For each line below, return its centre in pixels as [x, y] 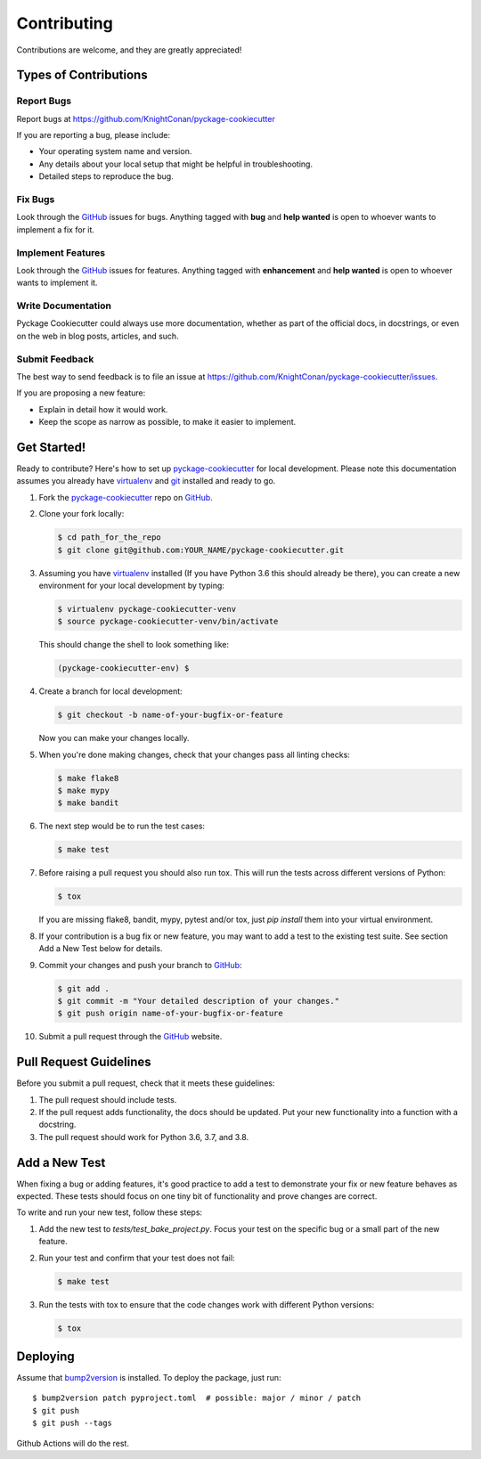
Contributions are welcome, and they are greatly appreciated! [129, 50]
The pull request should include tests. [108, 1099]
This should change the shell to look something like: [134, 645]
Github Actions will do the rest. [73, 1443]
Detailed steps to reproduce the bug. [106, 176]
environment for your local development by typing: [131, 585]
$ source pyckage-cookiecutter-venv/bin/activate [168, 622]
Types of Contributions [82, 75]
